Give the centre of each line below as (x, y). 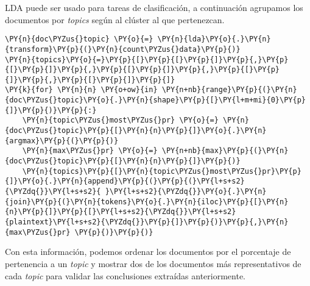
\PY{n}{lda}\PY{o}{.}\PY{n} (214, 39)
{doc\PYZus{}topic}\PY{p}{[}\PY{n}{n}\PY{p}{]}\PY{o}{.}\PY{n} (136, 131)
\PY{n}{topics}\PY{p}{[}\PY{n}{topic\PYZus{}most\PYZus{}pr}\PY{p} (162, 171)
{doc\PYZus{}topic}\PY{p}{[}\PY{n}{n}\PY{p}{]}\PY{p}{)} (123, 161)
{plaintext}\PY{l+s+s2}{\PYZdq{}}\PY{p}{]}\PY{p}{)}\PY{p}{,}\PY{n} (147, 222)
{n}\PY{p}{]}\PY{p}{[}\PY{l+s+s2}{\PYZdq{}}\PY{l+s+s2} (121, 212)
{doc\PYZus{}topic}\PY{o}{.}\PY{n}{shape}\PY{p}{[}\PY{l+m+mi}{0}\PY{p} (155, 100)
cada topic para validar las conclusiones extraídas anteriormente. (125, 275)
